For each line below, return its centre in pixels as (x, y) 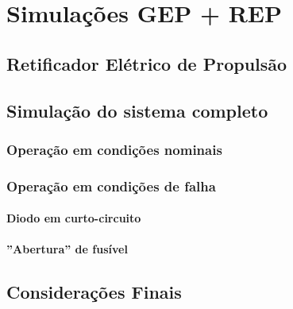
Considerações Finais (94, 292)
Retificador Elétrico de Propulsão (147, 63)
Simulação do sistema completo (137, 110)
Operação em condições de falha (111, 185)
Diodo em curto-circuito (74, 218)
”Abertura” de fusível (67, 249)
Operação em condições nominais (114, 149)
